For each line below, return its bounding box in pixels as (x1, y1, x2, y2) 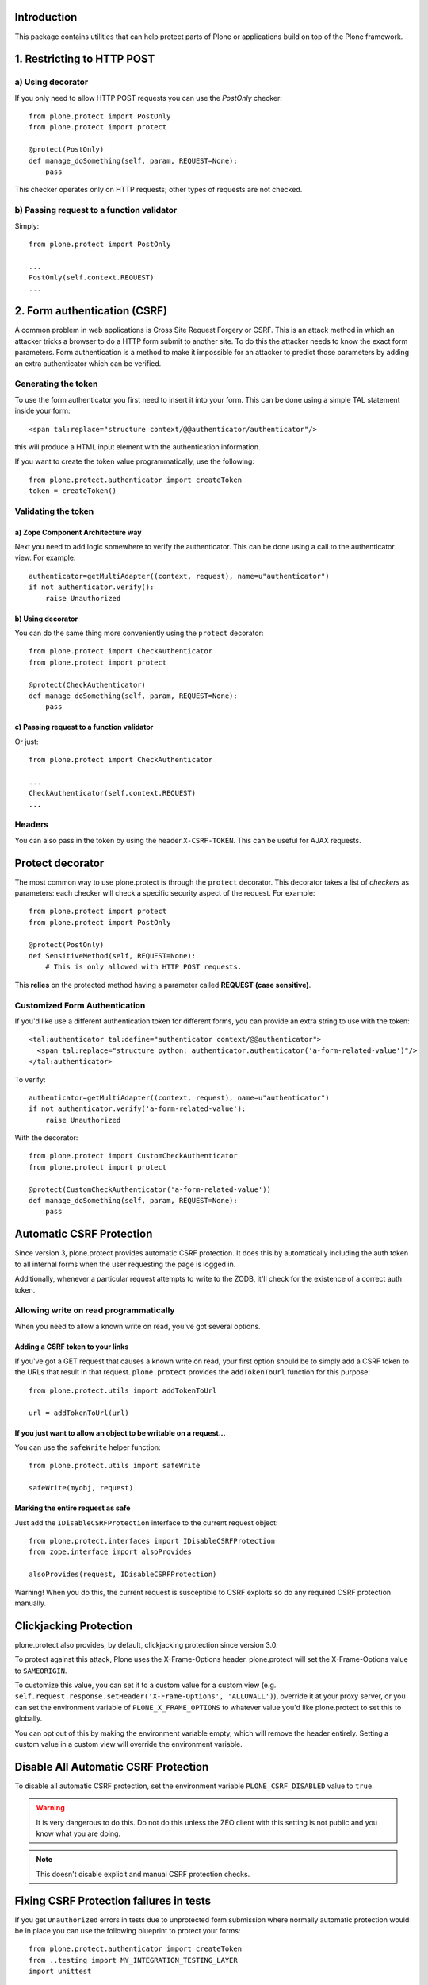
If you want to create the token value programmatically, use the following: (14, 457, 255, 466)
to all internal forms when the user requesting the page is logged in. (14, 1259, 236, 1269)
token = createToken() (29, 487, 117, 495)
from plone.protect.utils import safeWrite (29, 1461, 201, 1470)
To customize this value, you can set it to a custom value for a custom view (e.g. (14, 1680, 277, 1690)
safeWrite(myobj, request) (29, 1483, 134, 1493)
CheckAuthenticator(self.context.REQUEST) (29, 788, 197, 798)
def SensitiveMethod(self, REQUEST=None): (29, 951, 197, 961)
